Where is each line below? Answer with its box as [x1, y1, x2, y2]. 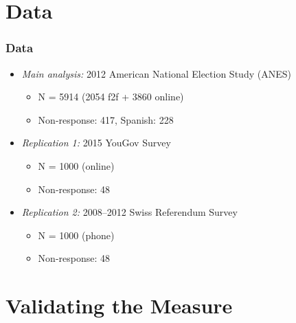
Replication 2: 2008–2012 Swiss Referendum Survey [21, 205, 238, 219]
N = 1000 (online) [38, 158, 115, 172]
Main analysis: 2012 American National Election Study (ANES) [21, 66, 291, 80]
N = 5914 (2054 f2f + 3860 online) [38, 89, 184, 104]
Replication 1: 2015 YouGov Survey [21, 135, 171, 150]
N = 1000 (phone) [38, 227, 115, 242]
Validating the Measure [5, 291, 233, 320]
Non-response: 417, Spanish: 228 [38, 112, 174, 126]
